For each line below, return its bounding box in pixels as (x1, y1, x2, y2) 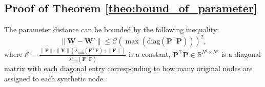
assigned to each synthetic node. (4, 73, 105, 83)
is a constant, (129, 49, 171, 59)
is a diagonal (221, 49, 261, 59)
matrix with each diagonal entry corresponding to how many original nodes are (4, 62, 253, 73)
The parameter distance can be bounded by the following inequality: (4, 24, 219, 35)
